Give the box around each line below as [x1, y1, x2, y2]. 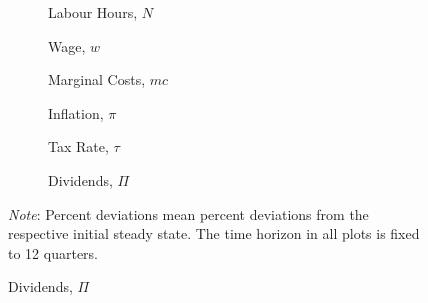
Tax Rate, [48, 136, 109, 157]
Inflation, [48, 102, 104, 123]
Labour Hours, [48, 2, 138, 22]
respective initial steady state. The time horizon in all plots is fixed [8, 223, 420, 244]
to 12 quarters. [8, 242, 98, 263]
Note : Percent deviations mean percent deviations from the [8, 203, 369, 224]
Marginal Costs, [48, 69, 146, 90]
